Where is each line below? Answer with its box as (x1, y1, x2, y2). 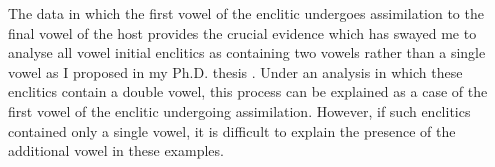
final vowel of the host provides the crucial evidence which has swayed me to (8, 22, 477, 43)
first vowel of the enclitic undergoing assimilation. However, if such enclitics (8, 100, 471, 121)
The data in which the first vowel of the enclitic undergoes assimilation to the (8, 3, 484, 23)
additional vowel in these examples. (8, 140, 224, 161)
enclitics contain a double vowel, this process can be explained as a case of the (8, 81, 488, 102)
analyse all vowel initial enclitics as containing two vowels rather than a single (8, 42, 486, 63)
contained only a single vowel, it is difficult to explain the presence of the (8, 120, 456, 141)
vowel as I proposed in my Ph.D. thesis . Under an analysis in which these (8, 61, 463, 82)
